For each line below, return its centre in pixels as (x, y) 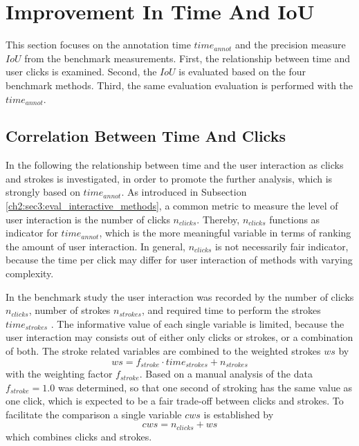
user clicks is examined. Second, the (81, 72)
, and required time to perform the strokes (231, 310)
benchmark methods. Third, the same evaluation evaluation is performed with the (179, 85)
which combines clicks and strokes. (79, 436)
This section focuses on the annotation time (98, 45)
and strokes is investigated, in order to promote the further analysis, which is (169, 178)
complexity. (30, 273)
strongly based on (43, 192)
